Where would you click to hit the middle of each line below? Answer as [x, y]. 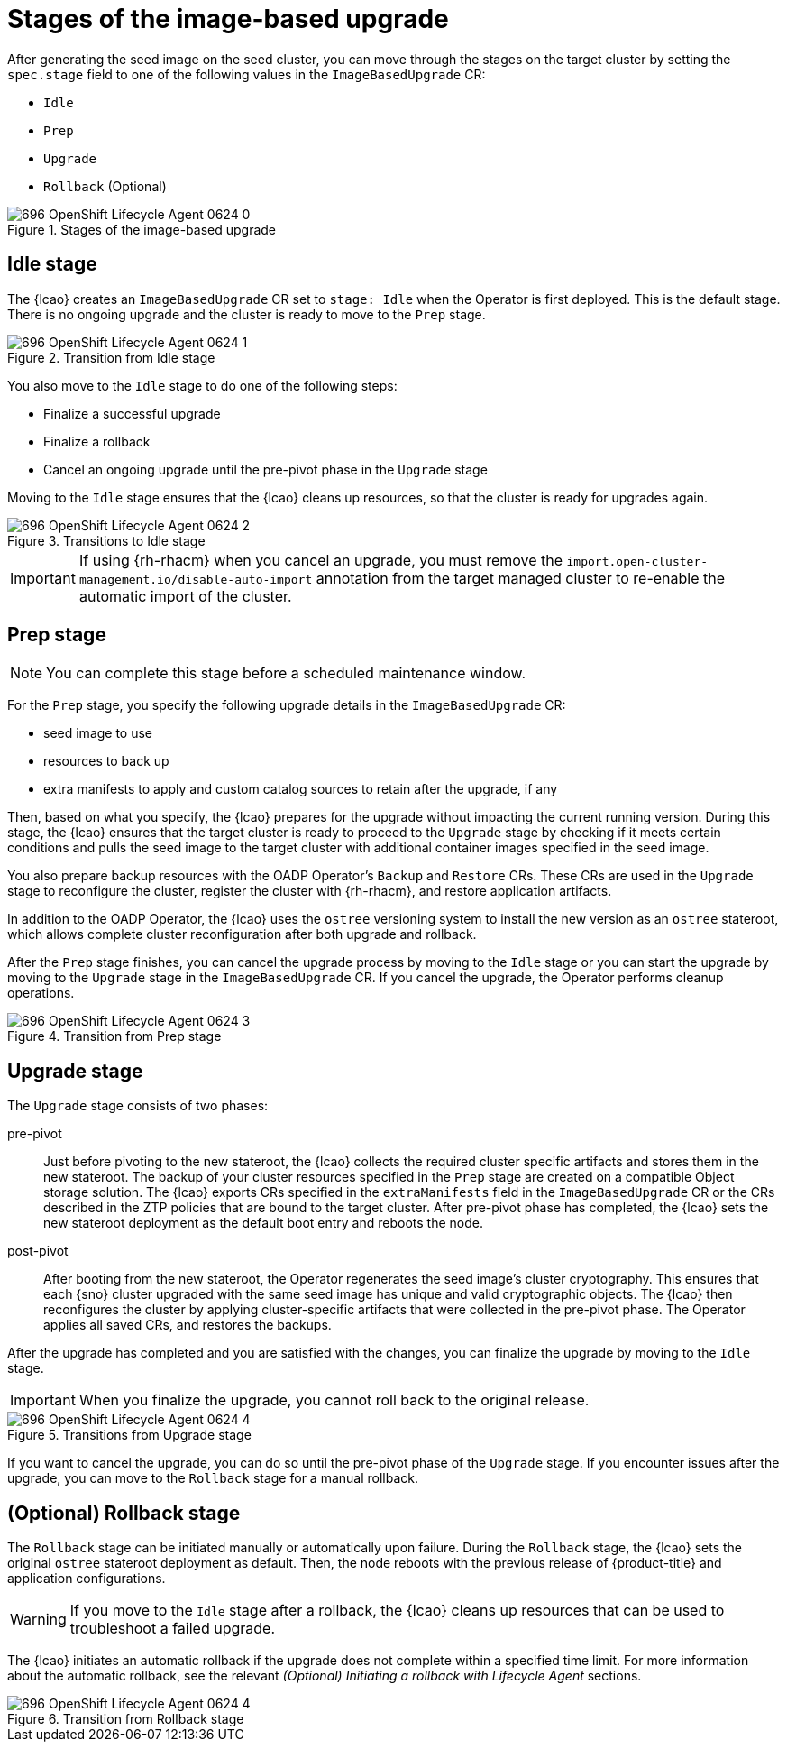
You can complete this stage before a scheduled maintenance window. [286, 673]
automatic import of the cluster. [185, 596]
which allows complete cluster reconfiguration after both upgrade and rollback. [242, 934]
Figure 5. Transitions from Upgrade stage [129, 1435]
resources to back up [106, 761]
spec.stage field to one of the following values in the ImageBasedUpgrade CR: [247, 74]
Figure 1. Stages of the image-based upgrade [142, 229]
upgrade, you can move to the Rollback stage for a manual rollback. [213, 1478]
